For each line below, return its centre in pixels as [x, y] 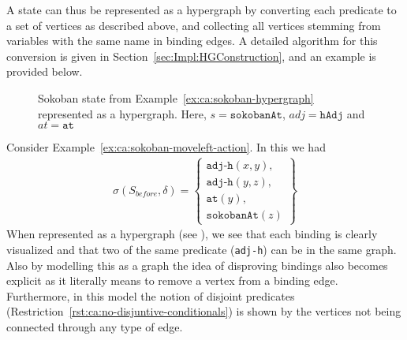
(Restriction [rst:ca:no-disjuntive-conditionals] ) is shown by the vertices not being [204, 311]
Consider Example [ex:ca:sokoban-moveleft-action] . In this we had [166, 147]
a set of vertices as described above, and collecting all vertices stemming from [194, 25]
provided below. [45, 71]
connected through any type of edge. [95, 327]
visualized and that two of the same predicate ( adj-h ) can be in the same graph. [202, 249]
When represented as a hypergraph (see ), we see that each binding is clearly [192, 234]
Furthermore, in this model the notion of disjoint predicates [151, 295]
